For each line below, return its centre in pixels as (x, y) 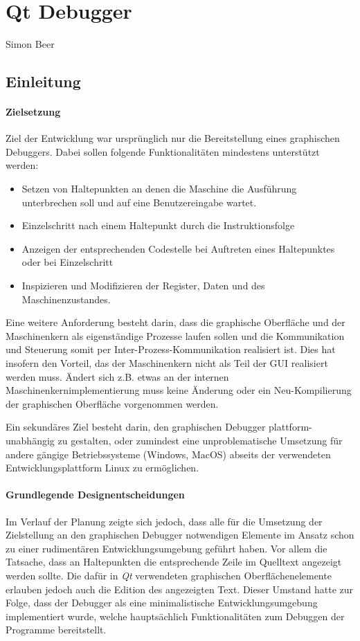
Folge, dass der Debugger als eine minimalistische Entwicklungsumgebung (162, 603)
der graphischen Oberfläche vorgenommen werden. (112, 403)
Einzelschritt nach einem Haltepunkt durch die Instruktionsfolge (158, 225)
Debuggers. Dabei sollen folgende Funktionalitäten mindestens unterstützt (163, 151)
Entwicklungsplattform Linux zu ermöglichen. (102, 468)
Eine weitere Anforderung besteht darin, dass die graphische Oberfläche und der (175, 322)
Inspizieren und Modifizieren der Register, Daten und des (143, 286)
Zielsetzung (33, 112)
